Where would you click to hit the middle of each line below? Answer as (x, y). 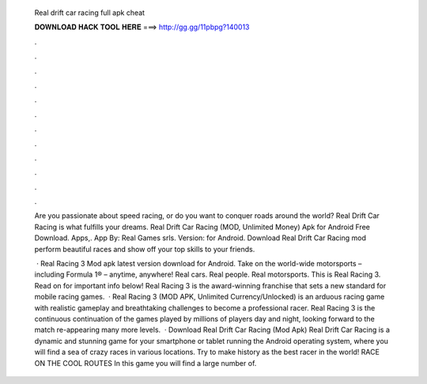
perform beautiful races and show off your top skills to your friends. (145, 249)
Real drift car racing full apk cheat (90, 13)
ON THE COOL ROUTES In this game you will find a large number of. (145, 363)
